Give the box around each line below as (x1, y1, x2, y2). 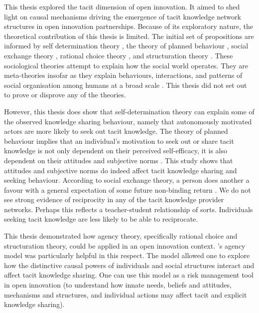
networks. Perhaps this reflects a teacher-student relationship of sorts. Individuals (4, 204, 253, 214)
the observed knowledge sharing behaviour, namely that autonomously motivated (4, 116, 252, 126)
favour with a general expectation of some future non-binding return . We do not (4, 184, 251, 195)
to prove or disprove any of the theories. (4, 89, 126, 100)
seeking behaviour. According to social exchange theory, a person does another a (4, 175, 250, 185)
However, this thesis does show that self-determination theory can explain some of (4, 106, 255, 116)
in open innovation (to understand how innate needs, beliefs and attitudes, (4, 280, 232, 290)
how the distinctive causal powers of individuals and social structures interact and (4, 260, 255, 270)
